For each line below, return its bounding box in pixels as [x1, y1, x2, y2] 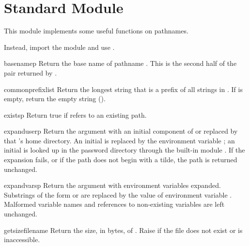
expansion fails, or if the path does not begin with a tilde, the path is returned [4, 154, 237, 165]
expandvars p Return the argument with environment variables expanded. [4, 180, 221, 190]
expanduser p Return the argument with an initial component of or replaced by [4, 126, 238, 136]
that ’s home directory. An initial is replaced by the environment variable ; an [4, 135, 235, 145]
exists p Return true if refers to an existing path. [4, 109, 147, 120]
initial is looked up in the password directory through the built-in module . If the [4, 145, 245, 155]
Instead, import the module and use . [4, 42, 115, 52]
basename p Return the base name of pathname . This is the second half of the [4, 58, 237, 68]
